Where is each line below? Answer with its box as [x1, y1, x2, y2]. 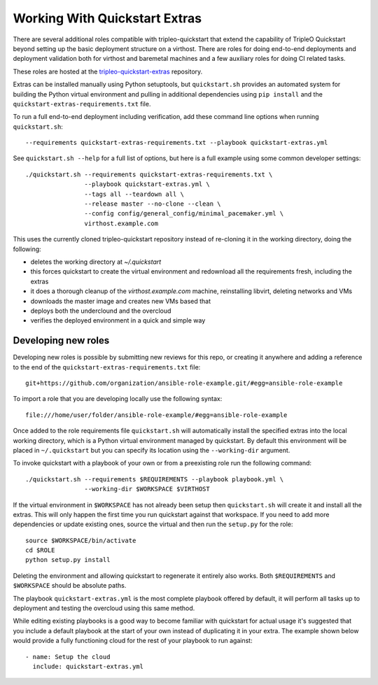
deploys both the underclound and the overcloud [30, 306, 171, 315]
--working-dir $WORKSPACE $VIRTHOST [84, 485, 210, 493]
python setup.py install [25, 556, 111, 564]
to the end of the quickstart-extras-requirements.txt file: [13, 362, 201, 371]
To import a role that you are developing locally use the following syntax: [13, 395, 223, 403]
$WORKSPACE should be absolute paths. [13, 581, 127, 590]
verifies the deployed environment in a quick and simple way [30, 316, 206, 325]
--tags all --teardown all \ [84, 190, 185, 198]
